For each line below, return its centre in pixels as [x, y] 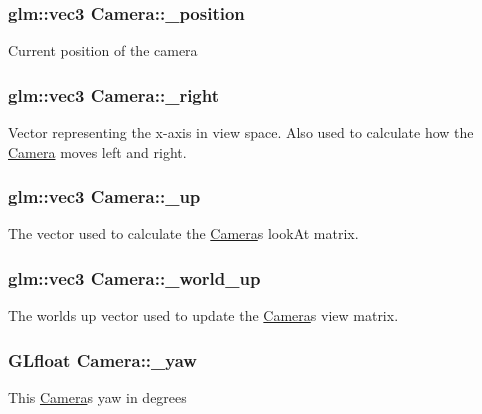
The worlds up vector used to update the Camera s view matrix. [203, 315]
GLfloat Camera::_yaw [102, 359]
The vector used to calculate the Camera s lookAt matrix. [183, 233]
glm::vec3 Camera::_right [114, 94]
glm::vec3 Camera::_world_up [134, 277]
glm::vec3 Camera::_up [104, 196]
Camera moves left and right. [97, 151]
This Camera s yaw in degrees [97, 397]
